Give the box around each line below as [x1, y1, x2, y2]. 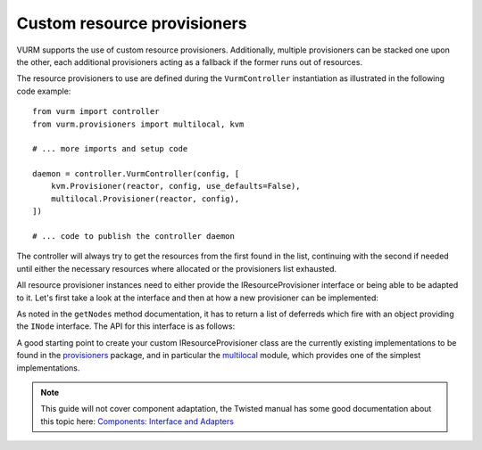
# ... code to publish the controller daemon [32, 232, 236, 241]
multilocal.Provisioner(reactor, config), [50, 193, 240, 204]
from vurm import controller [32, 107, 160, 117]
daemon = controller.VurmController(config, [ [32, 169, 240, 179]
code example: [16, 86, 71, 96]
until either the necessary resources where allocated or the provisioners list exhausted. [16, 263, 337, 274]
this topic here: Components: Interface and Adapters [40, 415, 234, 427]
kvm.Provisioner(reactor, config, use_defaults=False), [50, 181, 301, 192]
